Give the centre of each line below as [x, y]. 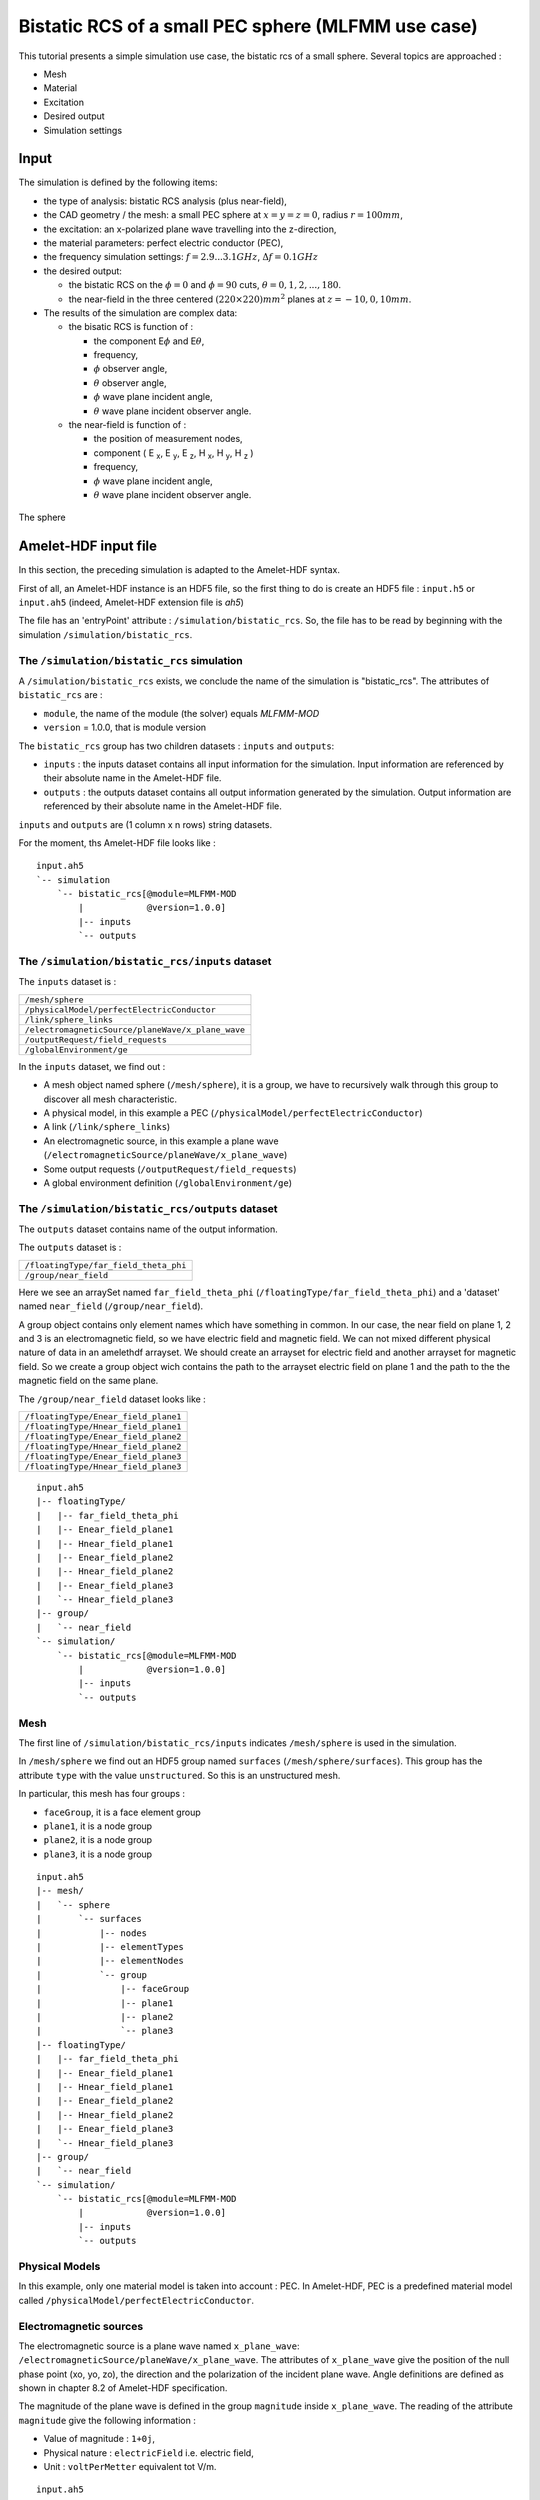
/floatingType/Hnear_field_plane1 [103, 1426]
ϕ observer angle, [130, 369]
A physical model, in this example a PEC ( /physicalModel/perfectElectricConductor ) [233, 1112]
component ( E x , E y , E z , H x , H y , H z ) [173, 453]
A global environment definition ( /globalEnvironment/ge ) [168, 1182]
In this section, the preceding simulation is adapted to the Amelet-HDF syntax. [179, 570]
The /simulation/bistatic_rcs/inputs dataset [145, 962]
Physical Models [59, 2266]
